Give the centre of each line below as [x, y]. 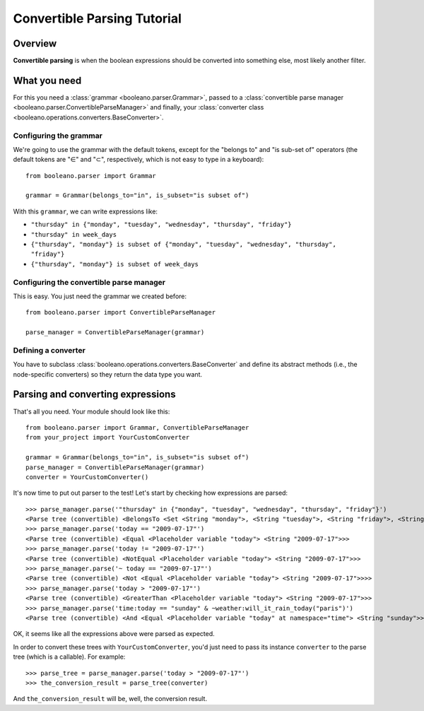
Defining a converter [49, 350]
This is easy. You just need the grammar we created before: [100, 296]
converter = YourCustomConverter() [87, 477]
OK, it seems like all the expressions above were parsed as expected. [114, 634]
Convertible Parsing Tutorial [97, 18]
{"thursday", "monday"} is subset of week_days [115, 264]
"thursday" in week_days [73, 234]
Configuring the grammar [58, 136]
